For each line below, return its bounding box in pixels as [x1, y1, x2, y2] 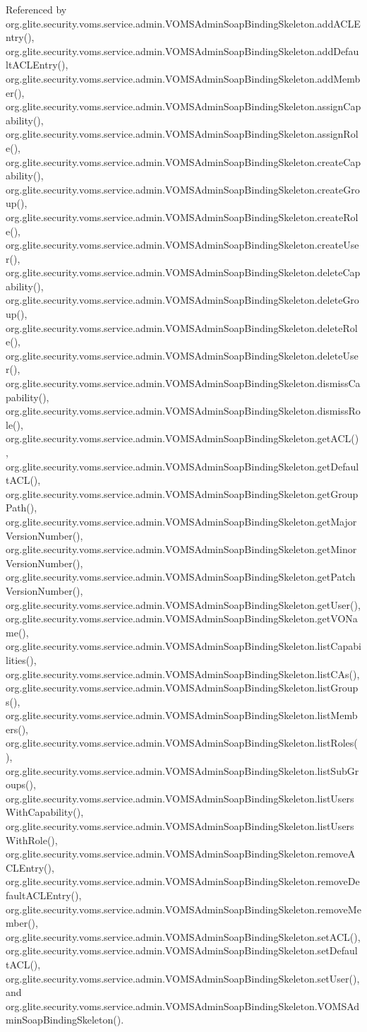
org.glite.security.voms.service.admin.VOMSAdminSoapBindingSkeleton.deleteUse [6, 348, 359, 362]
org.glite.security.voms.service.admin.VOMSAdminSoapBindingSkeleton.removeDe [6, 874, 360, 889]
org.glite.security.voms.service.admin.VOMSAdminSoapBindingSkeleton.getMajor [6, 514, 357, 528]
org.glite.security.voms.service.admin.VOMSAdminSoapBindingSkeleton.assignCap [6, 99, 361, 114]
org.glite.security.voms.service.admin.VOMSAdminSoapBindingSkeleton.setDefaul [6, 943, 358, 958]
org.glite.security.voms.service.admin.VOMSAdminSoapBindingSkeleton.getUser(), [6, 597, 361, 612]
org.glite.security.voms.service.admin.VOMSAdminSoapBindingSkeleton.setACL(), [6, 929, 361, 944]
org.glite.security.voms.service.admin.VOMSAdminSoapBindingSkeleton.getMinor [6, 542, 357, 557]
